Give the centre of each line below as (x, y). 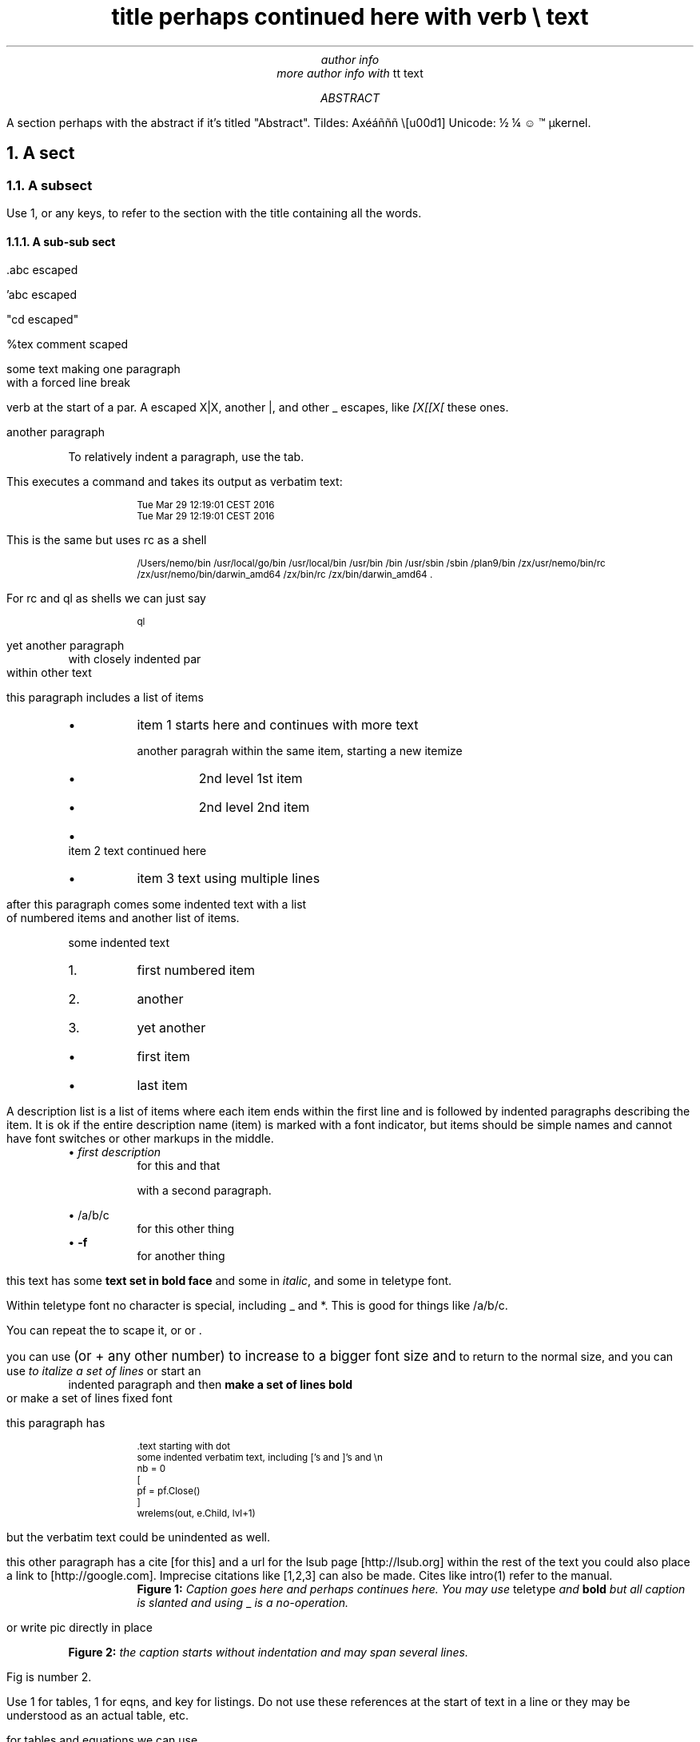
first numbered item (196, 970)
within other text (49, 673)
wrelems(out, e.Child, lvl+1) (196, 1514)
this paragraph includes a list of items (105, 698)
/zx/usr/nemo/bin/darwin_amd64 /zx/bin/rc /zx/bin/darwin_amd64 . (285, 575)
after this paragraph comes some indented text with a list (157, 905)
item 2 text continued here (137, 851)
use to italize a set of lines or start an (104, 1371)
